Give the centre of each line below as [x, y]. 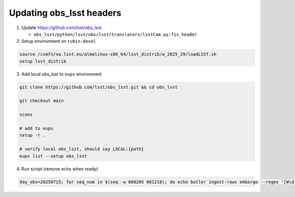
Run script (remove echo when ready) [60, 169]
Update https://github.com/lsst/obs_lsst [61, 28]
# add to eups [36, 129]
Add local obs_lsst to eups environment [61, 74]
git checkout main [42, 101]
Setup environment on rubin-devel [59, 41]
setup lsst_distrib [43, 61]
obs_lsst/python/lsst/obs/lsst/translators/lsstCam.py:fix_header [116, 34]
